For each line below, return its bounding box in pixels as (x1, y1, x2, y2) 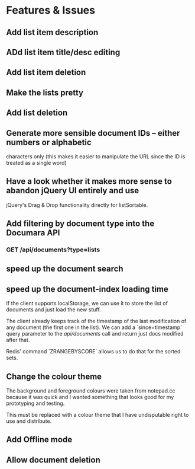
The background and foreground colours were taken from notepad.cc (6, 387, 175, 394)
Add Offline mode (6, 435, 73, 445)
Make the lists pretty (6, 87, 84, 98)
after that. (6, 336, 30, 344)
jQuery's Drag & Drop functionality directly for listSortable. (6, 201, 148, 208)
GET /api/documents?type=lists (6, 245, 100, 254)
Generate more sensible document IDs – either (6, 128, 180, 138)
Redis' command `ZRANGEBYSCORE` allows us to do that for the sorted (6, 348, 181, 355)
